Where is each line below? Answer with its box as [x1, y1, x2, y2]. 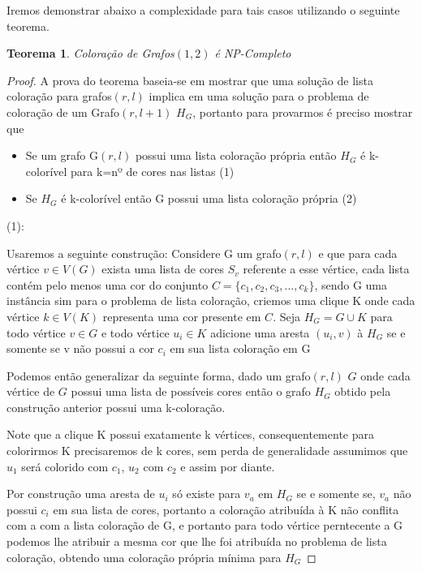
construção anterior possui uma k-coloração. [6, 398, 226, 415]
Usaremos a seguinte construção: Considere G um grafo [6, 244, 282, 261]
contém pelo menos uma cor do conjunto [6, 276, 209, 293]
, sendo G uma [314, 276, 388, 293]
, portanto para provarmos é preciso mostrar [192, 103, 413, 120]
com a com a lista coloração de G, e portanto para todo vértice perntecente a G [6, 517, 403, 534]
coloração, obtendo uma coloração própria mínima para [6, 548, 282, 565]
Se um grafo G [25, 147, 98, 164]
